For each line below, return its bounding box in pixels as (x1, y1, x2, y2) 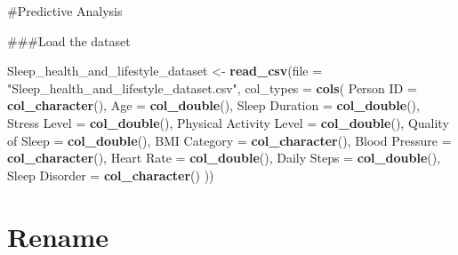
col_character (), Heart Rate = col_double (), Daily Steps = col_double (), (7, 148, 441, 167)
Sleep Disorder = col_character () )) (7, 165, 214, 184)
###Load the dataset (7, 31, 131, 50)
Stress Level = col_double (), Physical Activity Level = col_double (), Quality (7, 113, 449, 131)
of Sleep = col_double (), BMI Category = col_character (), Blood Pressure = (7, 131, 452, 149)
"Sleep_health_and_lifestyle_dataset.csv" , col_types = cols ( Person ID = (7, 78, 417, 97)
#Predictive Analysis (7, 2, 123, 20)
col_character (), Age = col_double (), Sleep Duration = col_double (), (7, 96, 420, 115)
